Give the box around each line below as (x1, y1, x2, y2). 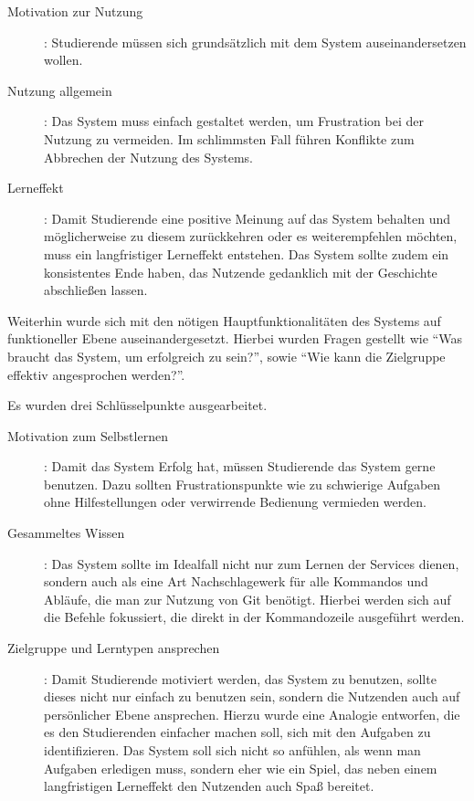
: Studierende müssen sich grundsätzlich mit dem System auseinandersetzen (44, 32, 467, 51)
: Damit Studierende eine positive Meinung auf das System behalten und (44, 208, 451, 227)
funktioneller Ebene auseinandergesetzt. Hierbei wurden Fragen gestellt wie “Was (7, 329, 462, 348)
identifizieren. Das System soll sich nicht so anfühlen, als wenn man (44, 741, 421, 759)
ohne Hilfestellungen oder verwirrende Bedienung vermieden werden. (44, 492, 427, 511)
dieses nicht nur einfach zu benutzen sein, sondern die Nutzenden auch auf (44, 687, 460, 706)
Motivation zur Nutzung (7, 2, 143, 20)
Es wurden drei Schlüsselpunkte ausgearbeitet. (7, 395, 268, 415)
